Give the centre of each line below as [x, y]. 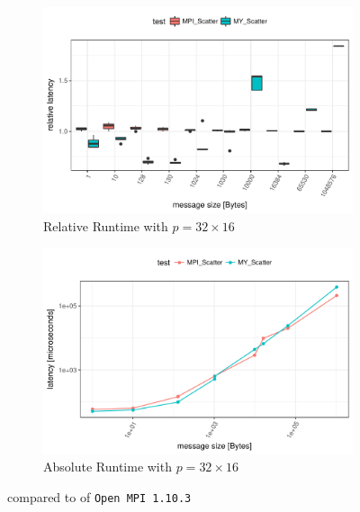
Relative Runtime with [106, 225]
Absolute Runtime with [108, 467]
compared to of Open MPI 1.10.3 [99, 497]
